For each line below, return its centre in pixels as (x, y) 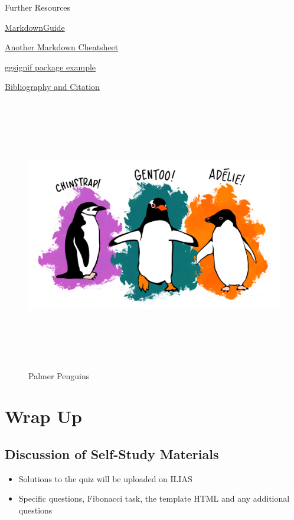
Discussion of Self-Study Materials (112, 453)
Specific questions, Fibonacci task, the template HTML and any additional (154, 498)
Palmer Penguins (59, 375)
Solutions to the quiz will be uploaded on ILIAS (105, 478)
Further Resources (38, 7)
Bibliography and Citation (52, 87)
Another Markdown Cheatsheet (62, 47)
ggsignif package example (50, 67)
